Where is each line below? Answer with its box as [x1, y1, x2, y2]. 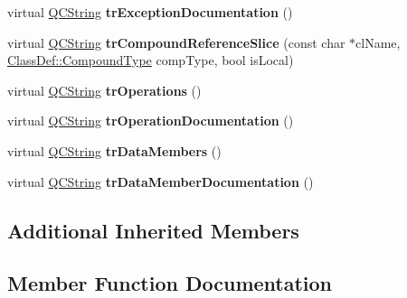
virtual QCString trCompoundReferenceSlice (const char [7, 33, 345, 51]
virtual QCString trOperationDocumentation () [7, 111, 294, 130]
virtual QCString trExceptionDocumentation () [7, 3, 293, 21]
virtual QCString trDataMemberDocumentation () [7, 172, 314, 191]
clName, [355, 33, 401, 51]
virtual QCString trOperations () [7, 80, 202, 99]
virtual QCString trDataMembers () [7, 141, 222, 160]
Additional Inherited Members [7, 216, 299, 244]
